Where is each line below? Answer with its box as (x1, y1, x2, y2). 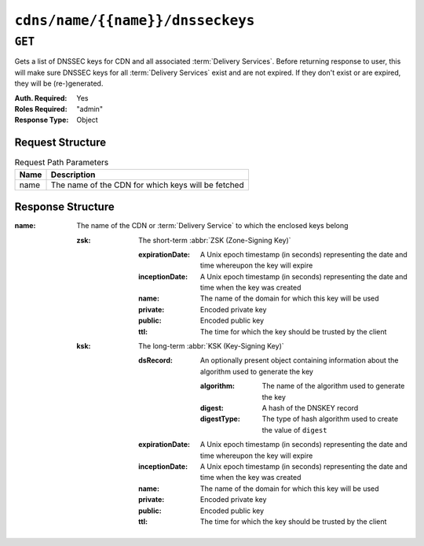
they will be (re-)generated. (14, 79, 104, 88)
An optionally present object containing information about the (200, 356, 399, 365)
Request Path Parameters (14, 157, 109, 168)
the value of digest (261, 425, 327, 434)
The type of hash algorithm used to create (261, 414, 399, 424)
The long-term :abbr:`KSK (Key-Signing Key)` (138, 341, 284, 351)
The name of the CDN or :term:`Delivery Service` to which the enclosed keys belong (76, 221, 349, 231)
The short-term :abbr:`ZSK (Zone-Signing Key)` (138, 235, 291, 245)
